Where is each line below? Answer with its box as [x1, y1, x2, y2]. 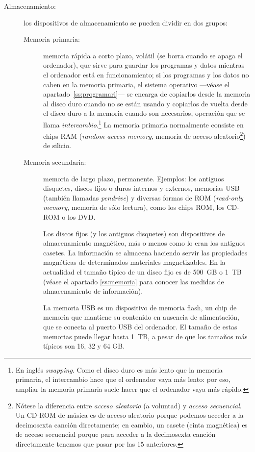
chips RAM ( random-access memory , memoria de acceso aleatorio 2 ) [43, 129, 246, 141]
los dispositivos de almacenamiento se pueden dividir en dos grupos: [24, 17, 228, 27]
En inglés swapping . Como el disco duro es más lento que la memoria [15, 364, 223, 375]
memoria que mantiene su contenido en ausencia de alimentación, [43, 312, 239, 322]
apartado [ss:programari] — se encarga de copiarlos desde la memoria [43, 89, 251, 99]
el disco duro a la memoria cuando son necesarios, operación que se [43, 108, 245, 118]
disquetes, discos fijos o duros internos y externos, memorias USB [43, 183, 240, 193]
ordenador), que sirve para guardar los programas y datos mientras [43, 60, 245, 70]
